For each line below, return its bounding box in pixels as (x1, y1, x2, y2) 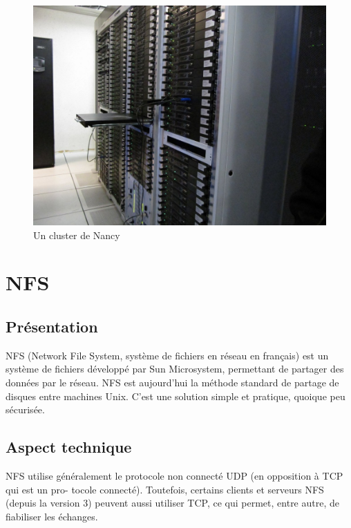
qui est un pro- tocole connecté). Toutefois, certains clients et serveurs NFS (6, 482, 324, 496)
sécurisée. (6, 402, 45, 417)
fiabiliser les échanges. (6, 509, 98, 523)
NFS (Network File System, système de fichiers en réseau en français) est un (6, 348, 329, 362)
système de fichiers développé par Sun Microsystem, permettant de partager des (6, 361, 344, 376)
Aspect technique (6, 436, 132, 458)
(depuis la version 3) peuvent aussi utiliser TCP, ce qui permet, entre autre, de (6, 496, 339, 510)
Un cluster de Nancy (33, 227, 120, 242)
